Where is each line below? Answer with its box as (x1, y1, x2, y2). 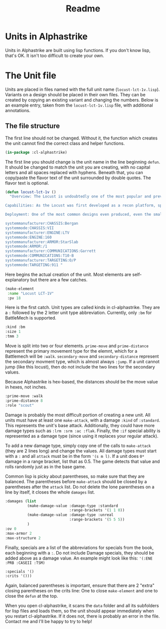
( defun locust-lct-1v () (5, 189, 56, 194)
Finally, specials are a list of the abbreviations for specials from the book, (5, 544, 154, 551)
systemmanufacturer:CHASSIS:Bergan (5, 221, 79, 226)
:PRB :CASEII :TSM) (5, 560, 45, 566)
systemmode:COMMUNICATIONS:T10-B (5, 253, 74, 258)
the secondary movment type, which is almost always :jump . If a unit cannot (5, 359, 160, 365)
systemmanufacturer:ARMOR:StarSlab (5, 239, 79, 245)
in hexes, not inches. (5, 384, 47, 390)
